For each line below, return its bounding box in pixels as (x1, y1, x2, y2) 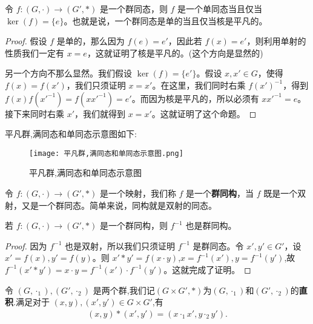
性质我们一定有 (5, 46, 64, 59)
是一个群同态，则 (99, 2, 168, 15)
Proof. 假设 (5, 35, 47, 47)
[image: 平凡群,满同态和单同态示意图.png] (29, 149, 183, 158)
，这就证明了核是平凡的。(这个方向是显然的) (87, 46, 263, 59)
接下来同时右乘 (5, 107, 64, 120)
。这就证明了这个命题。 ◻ (151, 107, 257, 120)
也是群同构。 (185, 219, 237, 232)
